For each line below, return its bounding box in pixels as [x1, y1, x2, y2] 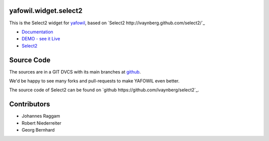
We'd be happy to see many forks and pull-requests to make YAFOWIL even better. [9, 77, 180, 84]
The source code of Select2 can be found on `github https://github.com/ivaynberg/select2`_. [9, 87, 199, 93]
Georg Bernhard [21, 127, 55, 133]
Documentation [21, 29, 53, 35]
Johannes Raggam [21, 113, 60, 119]
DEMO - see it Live [21, 36, 60, 42]
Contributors [9, 100, 50, 109]
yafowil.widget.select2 [9, 6, 83, 15]
